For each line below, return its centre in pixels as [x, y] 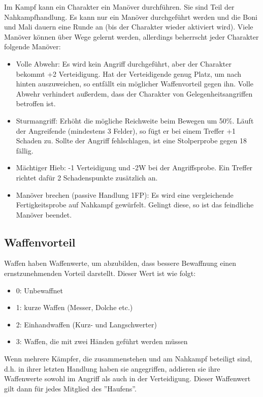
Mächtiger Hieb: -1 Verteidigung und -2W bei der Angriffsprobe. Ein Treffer [134, 167]
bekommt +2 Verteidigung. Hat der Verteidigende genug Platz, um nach [129, 73]
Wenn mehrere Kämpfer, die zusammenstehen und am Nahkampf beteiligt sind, [128, 359]
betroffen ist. [36, 103]
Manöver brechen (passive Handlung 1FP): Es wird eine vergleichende [125, 194]
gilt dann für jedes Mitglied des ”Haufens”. [70, 388]
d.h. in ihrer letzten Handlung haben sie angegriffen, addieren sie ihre [112, 368]
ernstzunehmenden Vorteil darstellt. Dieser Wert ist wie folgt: [100, 273]
